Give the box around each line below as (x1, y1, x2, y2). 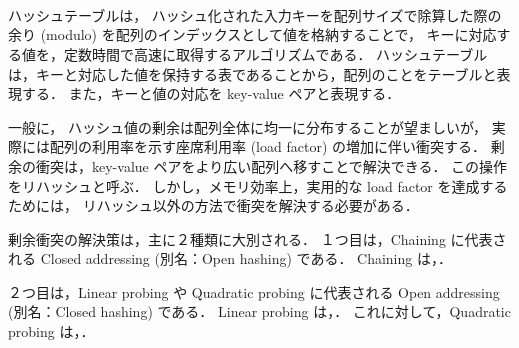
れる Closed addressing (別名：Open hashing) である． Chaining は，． (8, 248, 452, 269)
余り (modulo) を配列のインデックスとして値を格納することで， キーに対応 (8, 24, 497, 45)
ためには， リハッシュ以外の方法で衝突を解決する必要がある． (8, 195, 419, 216)
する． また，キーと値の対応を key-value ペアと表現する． (21, 83, 401, 104)
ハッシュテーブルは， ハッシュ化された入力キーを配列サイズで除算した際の (8, 4, 502, 25)
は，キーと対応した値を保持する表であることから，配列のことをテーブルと (8, 63, 497, 84)
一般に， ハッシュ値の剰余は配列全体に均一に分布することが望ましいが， (8, 116, 488, 137)
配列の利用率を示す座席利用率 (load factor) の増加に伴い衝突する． (49, 136, 486, 157)
